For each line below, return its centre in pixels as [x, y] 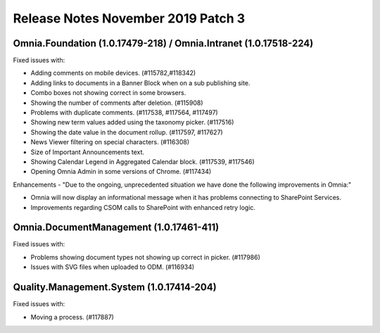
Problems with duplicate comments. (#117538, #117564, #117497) [124, 113]
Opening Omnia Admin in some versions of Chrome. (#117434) [121, 172]
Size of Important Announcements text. [87, 152]
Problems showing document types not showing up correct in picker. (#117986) [145, 257]
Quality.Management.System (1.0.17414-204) [115, 288]
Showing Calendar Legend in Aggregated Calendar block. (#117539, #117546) [142, 161]
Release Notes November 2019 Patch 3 [129, 18]
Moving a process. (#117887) [72, 317]
